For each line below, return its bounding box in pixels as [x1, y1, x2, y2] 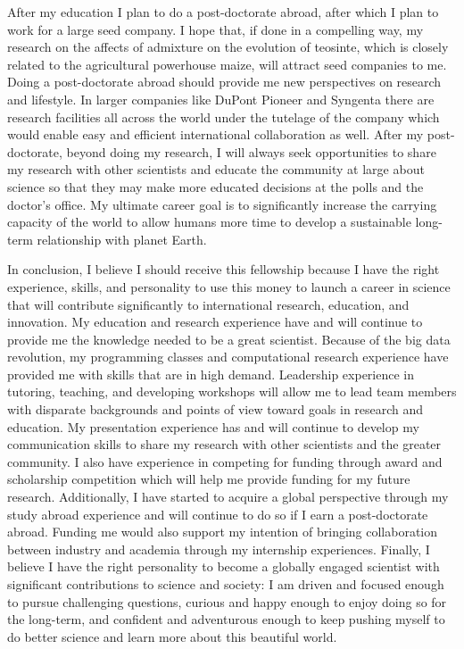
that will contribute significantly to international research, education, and [7, 295, 410, 313]
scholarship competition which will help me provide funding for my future [7, 470, 410, 488]
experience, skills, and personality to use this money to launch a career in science [7, 277, 451, 295]
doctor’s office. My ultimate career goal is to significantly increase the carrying [7, 195, 437, 213]
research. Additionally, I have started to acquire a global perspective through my [7, 487, 449, 506]
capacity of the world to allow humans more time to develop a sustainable [7, 212, 411, 231]
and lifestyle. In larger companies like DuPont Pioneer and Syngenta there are [7, 89, 435, 108]
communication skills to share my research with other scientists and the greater [7, 435, 442, 453]
